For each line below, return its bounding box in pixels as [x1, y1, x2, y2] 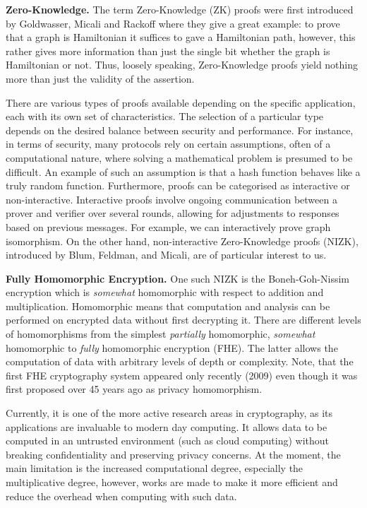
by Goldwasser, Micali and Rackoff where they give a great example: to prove [6, 16, 340, 30]
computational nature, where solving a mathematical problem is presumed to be [6, 150, 353, 165]
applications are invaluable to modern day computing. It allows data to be [6, 419, 327, 434]
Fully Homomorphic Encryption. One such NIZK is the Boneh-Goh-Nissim [6, 271, 349, 285]
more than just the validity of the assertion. [6, 71, 195, 85]
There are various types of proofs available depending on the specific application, [6, 95, 356, 110]
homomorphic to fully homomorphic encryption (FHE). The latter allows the [6, 340, 338, 355]
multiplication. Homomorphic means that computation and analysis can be [6, 298, 330, 313]
